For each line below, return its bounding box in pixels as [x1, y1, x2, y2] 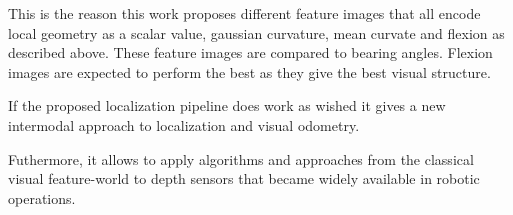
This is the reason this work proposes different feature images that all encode [8, 3, 481, 23]
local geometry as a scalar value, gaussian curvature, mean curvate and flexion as [8, 22, 505, 43]
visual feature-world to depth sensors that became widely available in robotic [8, 168, 480, 189]
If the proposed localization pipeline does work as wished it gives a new [8, 95, 446, 116]
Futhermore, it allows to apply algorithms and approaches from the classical [8, 148, 474, 169]
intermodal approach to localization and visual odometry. [8, 114, 360, 135]
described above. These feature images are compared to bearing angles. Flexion [8, 42, 493, 63]
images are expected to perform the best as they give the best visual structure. [8, 61, 491, 82]
